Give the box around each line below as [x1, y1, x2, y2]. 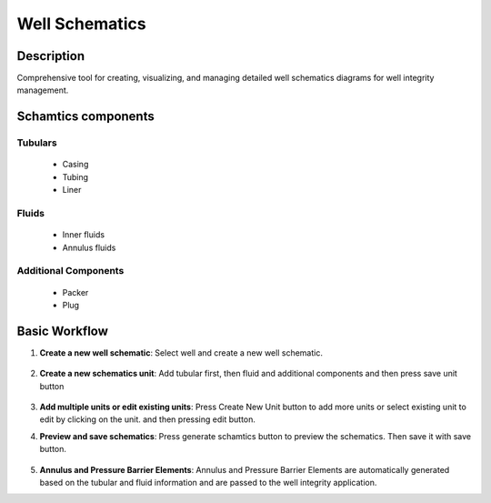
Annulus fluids [62, 242, 116, 253]
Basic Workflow [16, 323, 109, 338]
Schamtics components [16, 109, 155, 125]
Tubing [62, 171, 89, 182]
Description [16, 48, 85, 64]
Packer [62, 287, 89, 297]
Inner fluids [62, 229, 105, 240]
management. [16, 85, 69, 96]
